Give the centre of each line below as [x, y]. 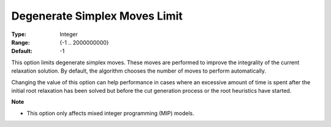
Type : [19, 34]
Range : [21, 42]
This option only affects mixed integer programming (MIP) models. [110, 113]
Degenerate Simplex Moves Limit [97, 16]
